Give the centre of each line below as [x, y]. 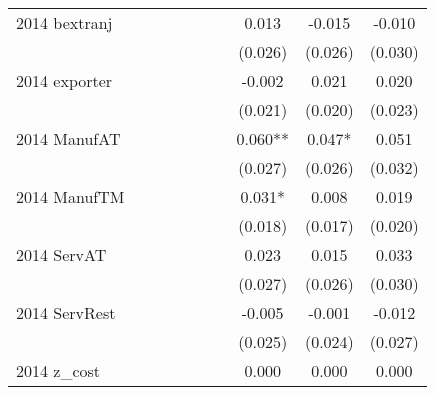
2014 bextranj [64, 22]
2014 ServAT [61, 254]
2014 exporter [64, 80]
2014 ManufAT [68, 138]
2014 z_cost [58, 370]
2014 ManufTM [70, 196]
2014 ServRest [66, 312]
